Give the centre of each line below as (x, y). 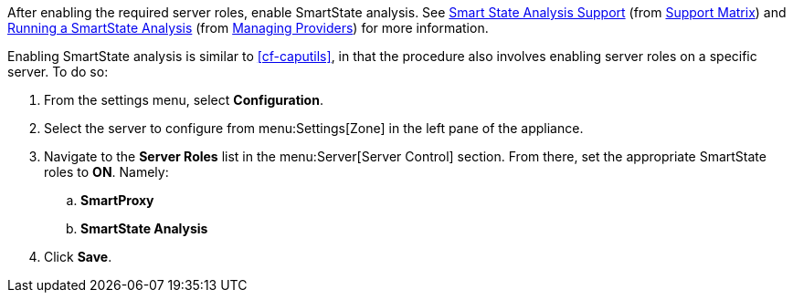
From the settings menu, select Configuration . (184, 100)
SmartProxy (117, 200)
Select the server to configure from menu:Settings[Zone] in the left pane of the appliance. (314, 128)
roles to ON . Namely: (106, 172)
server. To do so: (58, 72)
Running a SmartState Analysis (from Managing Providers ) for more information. (248, 28)
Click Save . (78, 257)
